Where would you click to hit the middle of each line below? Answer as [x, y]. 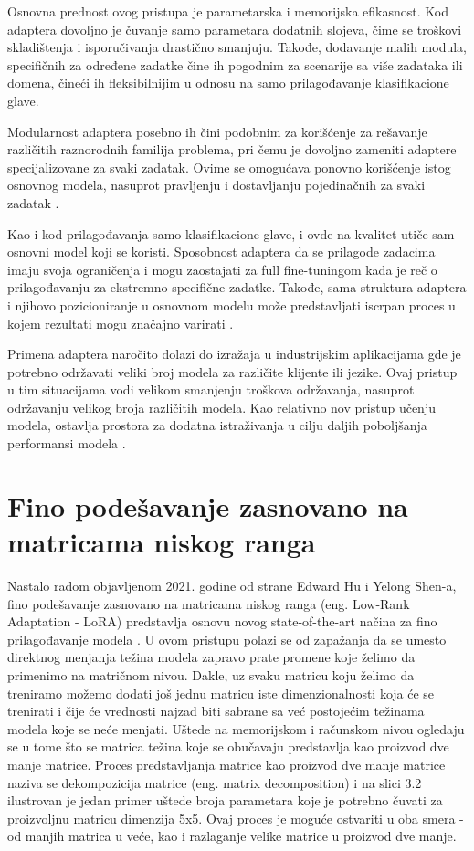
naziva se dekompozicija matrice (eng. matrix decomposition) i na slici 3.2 [215, 782]
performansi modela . [67, 443]
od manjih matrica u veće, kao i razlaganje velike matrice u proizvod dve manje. [232, 836]
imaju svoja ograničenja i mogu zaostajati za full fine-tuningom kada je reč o [222, 269]
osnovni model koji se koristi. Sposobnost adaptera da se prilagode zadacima [221, 252]
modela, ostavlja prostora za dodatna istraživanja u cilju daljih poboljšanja [217, 425]
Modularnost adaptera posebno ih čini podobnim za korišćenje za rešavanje [217, 131]
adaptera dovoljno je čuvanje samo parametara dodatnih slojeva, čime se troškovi [235, 29]
